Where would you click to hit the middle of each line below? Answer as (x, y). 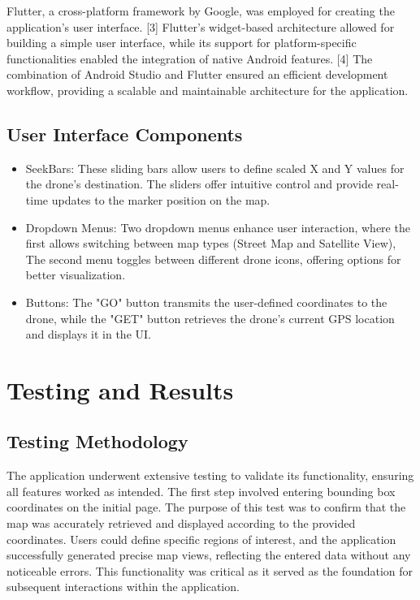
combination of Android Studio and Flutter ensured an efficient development (197, 74)
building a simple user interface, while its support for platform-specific (182, 43)
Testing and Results (120, 389)
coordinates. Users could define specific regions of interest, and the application (201, 539)
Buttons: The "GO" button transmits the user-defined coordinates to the (206, 302)
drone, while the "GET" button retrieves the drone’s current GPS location (210, 318)
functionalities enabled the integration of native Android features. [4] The (190, 58)
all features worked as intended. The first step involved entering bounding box (201, 491)
